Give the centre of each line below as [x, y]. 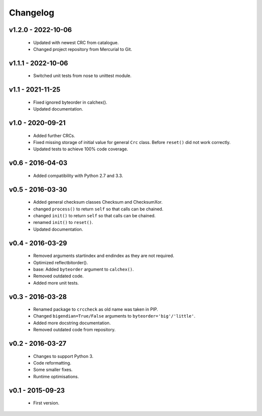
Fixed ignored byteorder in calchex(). [70, 102]
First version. [46, 403]
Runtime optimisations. [56, 376]
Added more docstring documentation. [72, 323]
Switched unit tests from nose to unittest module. [82, 76]
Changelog [32, 13]
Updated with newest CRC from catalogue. [76, 42]
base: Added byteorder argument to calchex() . [84, 269]
